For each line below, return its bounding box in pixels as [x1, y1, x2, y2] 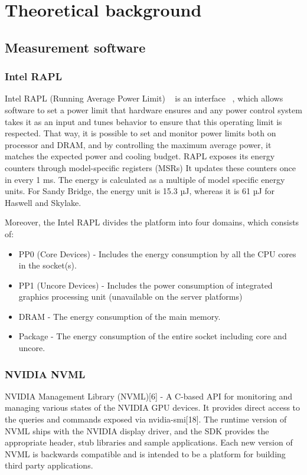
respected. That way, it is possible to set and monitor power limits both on [5, 127, 276, 139]
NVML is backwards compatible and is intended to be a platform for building [5, 447, 286, 460]
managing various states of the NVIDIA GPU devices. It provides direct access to [5, 401, 301, 414]
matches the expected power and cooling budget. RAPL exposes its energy [5, 150, 275, 162]
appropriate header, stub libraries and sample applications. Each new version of [5, 436, 293, 448]
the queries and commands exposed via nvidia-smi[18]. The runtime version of [5, 413, 287, 425]
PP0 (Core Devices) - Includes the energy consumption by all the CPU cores [18, 247, 296, 260]
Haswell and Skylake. [5, 196, 81, 208]
